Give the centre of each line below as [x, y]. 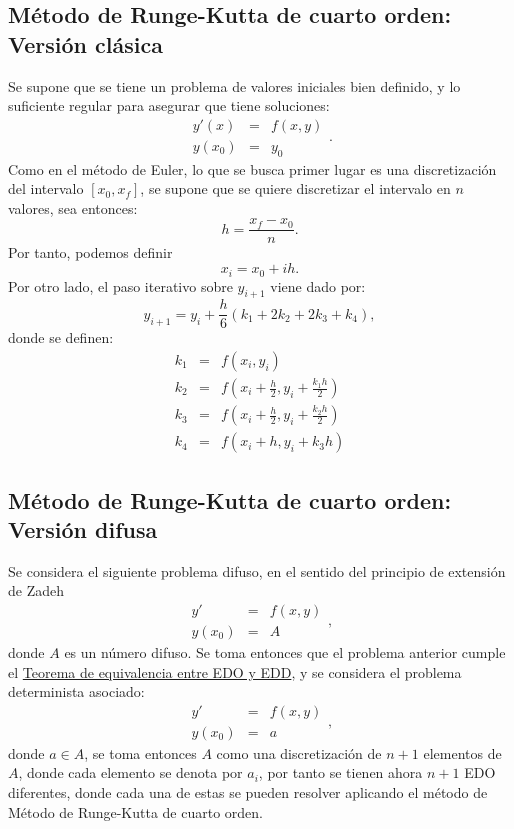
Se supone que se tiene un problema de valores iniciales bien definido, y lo [234, 85]
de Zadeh [36, 590]
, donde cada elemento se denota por [130, 772]
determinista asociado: [76, 691]
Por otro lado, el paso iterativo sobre [120, 285]
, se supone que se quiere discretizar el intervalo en [295, 188]
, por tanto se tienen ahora [340, 772]
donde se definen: [61, 337]
